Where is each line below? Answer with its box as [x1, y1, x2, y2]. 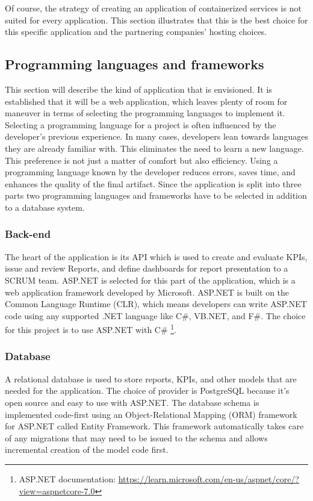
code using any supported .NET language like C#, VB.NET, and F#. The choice [5, 309, 306, 322]
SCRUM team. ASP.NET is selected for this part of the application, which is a [5, 273, 296, 286]
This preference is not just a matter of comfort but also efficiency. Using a [5, 154, 278, 166]
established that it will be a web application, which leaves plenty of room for [5, 95, 288, 107]
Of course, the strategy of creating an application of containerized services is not [5, 2, 302, 14]
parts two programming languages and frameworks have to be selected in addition [5, 189, 307, 202]
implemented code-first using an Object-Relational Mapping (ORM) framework [5, 408, 297, 420]
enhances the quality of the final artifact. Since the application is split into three [5, 177, 302, 190]
